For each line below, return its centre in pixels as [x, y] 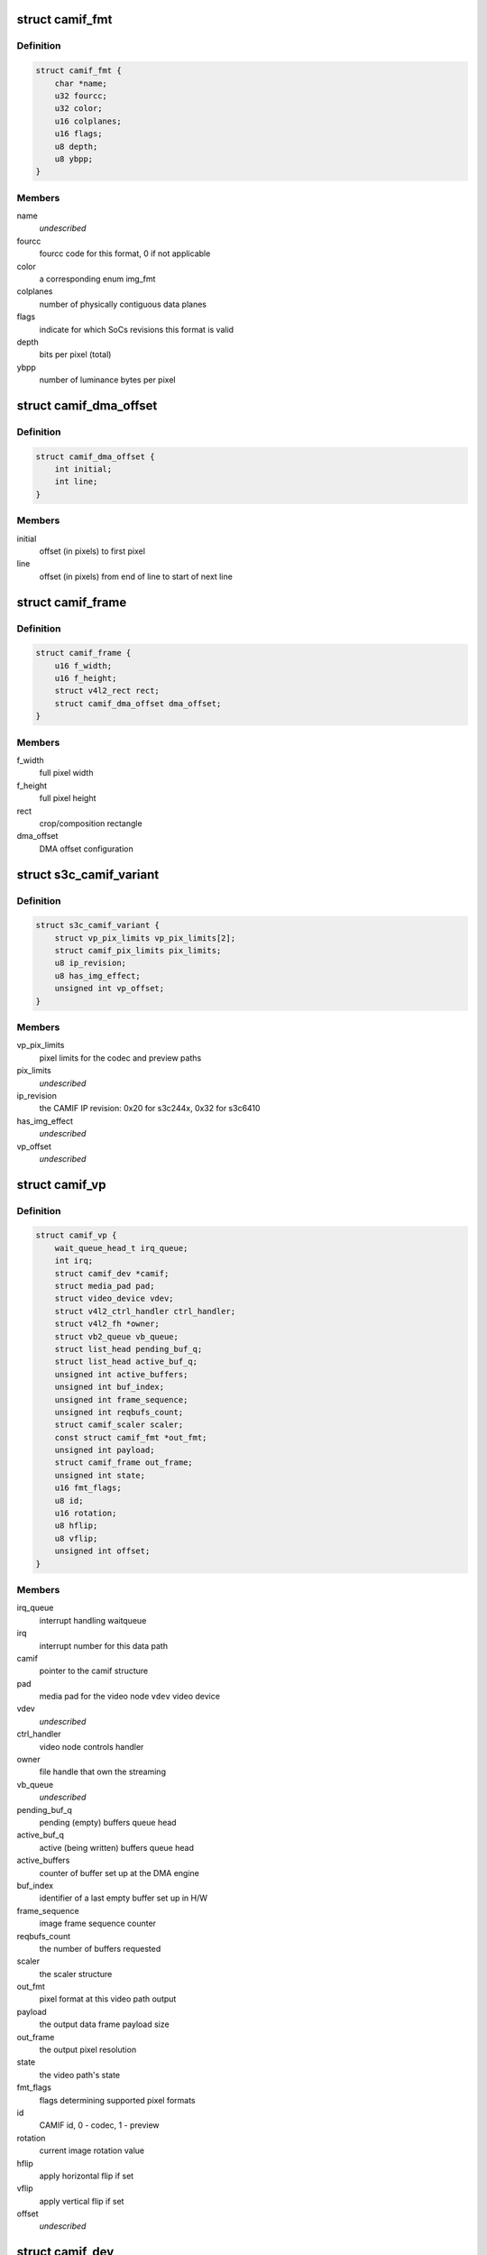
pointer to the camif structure [94, 1671]
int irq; [74, 1261]
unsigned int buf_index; [110, 1387]
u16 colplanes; [88, 121]
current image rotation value [92, 2150]
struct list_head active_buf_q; [126, 1362]
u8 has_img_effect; [98, 976]
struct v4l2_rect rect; [107, 691]
